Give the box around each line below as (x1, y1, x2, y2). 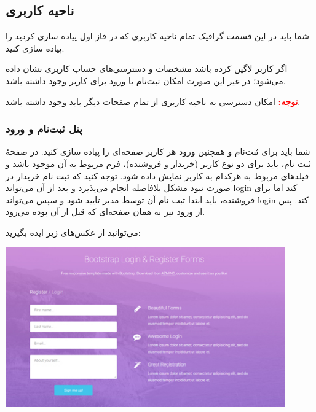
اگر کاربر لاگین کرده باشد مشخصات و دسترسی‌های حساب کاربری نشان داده (6, 62, 288, 75)
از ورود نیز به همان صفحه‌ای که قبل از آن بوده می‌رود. (6, 205, 205, 218)
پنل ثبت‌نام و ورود (6, 121, 82, 136)
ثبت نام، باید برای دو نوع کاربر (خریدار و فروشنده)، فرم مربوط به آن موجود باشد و (6, 157, 311, 169)
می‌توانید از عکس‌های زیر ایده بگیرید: (6, 225, 141, 238)
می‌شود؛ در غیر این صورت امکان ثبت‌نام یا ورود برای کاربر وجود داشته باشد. (6, 74, 286, 87)
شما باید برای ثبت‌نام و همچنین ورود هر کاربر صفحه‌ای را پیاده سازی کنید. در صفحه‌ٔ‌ (6, 145, 310, 158)
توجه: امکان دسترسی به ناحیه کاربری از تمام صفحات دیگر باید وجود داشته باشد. (6, 95, 301, 107)
